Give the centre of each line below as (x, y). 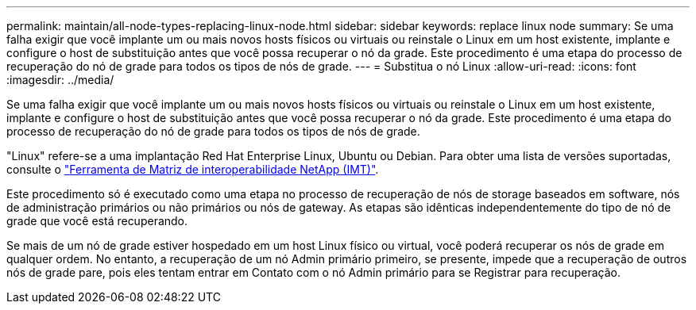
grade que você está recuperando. (97, 221)
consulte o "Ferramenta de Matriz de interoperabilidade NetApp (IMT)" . (193, 169)
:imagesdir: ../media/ (60, 80)
